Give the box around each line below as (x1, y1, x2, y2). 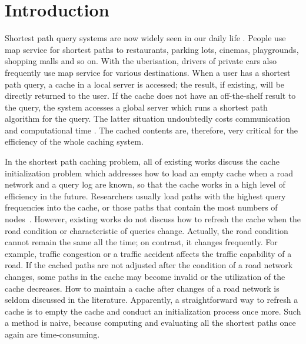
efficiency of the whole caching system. (5, 135, 144, 148)
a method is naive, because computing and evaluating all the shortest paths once (5, 316, 296, 329)
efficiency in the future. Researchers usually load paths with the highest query (5, 189, 286, 202)
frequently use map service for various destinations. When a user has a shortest (5, 66, 291, 78)
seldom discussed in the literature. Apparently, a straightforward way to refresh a (5, 293, 298, 306)
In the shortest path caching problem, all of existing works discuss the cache (5, 155, 280, 168)
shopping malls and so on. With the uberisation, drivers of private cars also (5, 55, 277, 67)
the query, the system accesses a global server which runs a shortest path (5, 101, 268, 113)
